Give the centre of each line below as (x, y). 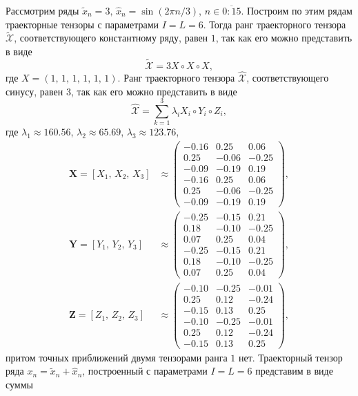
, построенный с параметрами (145, 371)
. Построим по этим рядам (297, 10)
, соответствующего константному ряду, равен (111, 38)
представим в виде (294, 371)
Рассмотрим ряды (42, 10)
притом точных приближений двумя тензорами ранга (117, 357)
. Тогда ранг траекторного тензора (275, 24)
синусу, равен (34, 91)
